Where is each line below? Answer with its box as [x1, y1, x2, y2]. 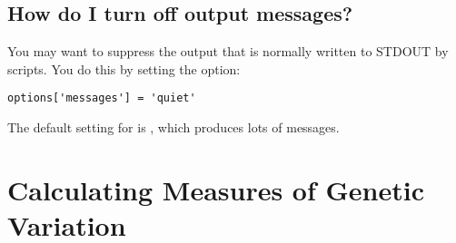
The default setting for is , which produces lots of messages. [7, 118, 340, 137]
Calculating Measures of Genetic [7, 170, 424, 208]
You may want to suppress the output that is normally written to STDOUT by [7, 42, 449, 61]
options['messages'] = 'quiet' [7, 92, 196, 105]
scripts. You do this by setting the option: [7, 59, 241, 78]
